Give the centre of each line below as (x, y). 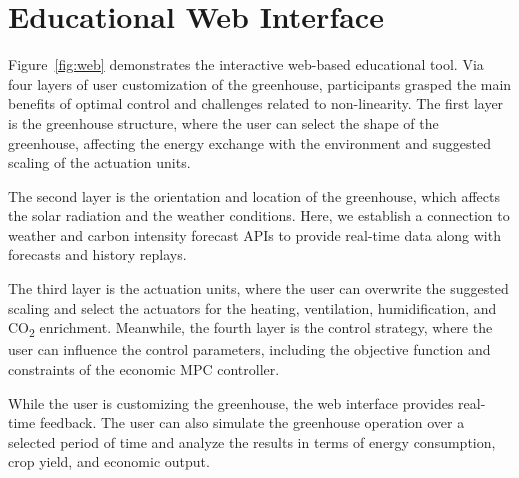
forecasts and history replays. (97, 254)
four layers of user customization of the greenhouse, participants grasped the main (260, 83)
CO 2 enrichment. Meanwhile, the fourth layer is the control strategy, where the (250, 329)
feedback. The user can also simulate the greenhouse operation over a (252, 422)
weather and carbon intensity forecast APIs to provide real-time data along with (254, 234)
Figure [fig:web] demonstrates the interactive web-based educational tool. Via (246, 64)
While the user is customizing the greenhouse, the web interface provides (231, 402)
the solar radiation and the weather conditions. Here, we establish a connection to (259, 215)
